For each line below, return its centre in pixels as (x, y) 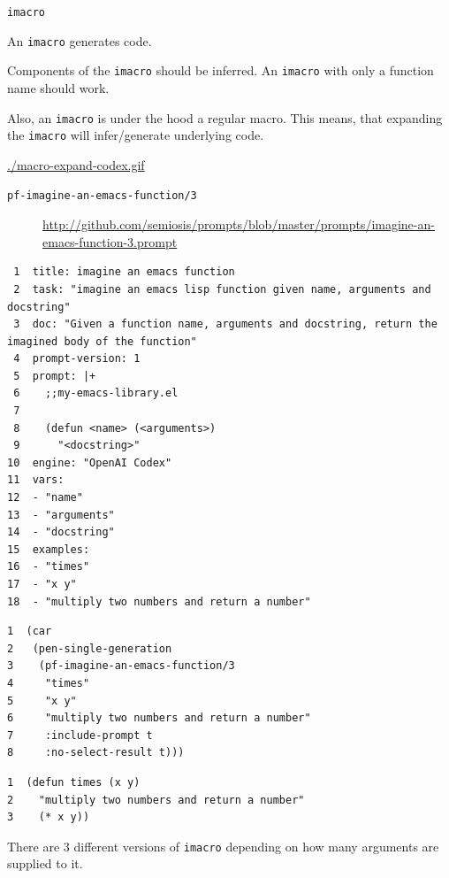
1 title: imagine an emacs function (124, 272)
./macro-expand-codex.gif (76, 164)
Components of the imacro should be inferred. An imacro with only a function (221, 70)
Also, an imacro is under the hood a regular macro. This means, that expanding (225, 117)
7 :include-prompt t (80, 735)
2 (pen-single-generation (90, 648)
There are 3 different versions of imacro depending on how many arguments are (223, 846)
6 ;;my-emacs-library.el (96, 393)
